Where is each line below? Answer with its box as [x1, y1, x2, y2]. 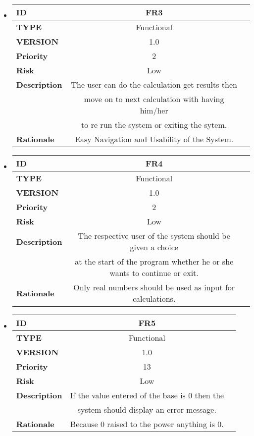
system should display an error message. [77, 404, 216, 415]
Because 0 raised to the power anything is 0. [70, 418, 224, 430]
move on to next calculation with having [84, 93, 224, 105]
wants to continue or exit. [109, 267, 199, 278]
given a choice [130, 241, 178, 253]
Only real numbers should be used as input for [73, 281, 235, 293]
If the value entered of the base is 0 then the [70, 389, 224, 401]
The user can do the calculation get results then [71, 79, 237, 90]
